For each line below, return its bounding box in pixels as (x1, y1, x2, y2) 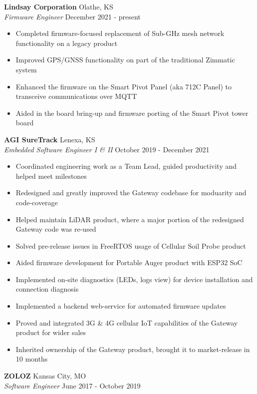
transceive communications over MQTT (15, 91, 137, 101)
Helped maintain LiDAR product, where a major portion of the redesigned (15, 214, 244, 224)
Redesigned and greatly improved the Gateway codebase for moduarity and (15, 187, 247, 198)
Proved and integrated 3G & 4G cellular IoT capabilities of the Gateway (15, 317, 238, 328)
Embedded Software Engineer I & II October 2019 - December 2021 (4, 144, 210, 154)
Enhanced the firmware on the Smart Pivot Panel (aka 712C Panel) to (15, 81, 232, 91)
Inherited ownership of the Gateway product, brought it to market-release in (15, 344, 250, 354)
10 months (15, 354, 48, 364)
